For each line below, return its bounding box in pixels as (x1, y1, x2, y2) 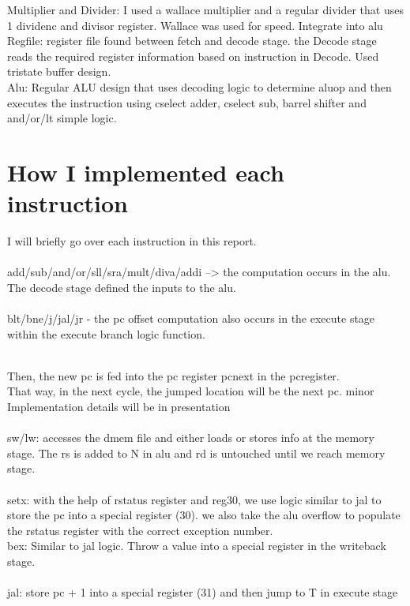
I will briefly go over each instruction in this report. (7, 233, 257, 249)
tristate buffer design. (7, 63, 111, 80)
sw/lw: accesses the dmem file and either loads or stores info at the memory (7, 429, 374, 446)
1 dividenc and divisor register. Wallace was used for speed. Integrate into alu (7, 17, 383, 33)
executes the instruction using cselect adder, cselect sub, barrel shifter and (7, 94, 367, 110)
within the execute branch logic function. (7, 325, 205, 342)
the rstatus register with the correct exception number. (7, 522, 273, 538)
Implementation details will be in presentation (7, 398, 231, 414)
